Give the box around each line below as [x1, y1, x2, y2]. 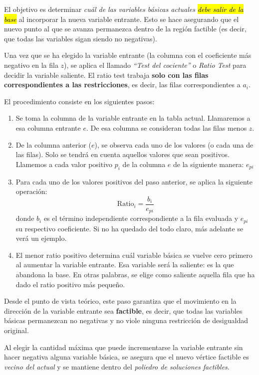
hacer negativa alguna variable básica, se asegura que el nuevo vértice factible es [4, 352, 249, 362]
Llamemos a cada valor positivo [15, 159, 113, 169]
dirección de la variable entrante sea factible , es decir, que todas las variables [4, 305, 243, 316]
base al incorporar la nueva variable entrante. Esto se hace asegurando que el [4, 13, 239, 24]
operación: [15, 186, 47, 196]
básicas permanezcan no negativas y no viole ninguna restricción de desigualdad [4, 315, 248, 326]
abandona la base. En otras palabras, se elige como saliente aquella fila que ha [15, 269, 255, 280]
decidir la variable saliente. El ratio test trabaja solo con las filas [4, 69, 209, 80]
